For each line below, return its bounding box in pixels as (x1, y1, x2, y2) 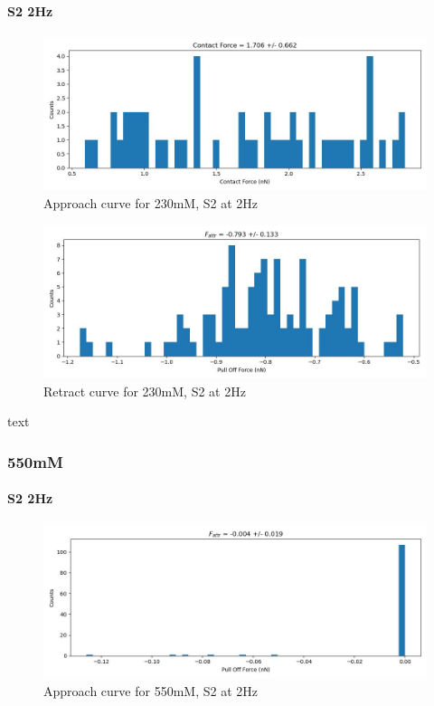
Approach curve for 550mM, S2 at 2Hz (43, 681, 258, 700)
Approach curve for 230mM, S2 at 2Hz (43, 193, 258, 212)
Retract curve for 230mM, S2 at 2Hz (43, 381, 246, 400)
